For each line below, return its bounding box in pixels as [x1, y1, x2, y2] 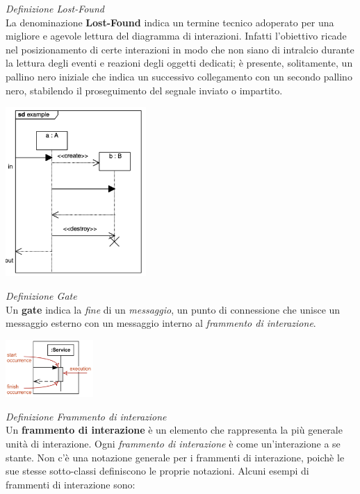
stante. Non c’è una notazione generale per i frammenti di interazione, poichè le [6, 450, 345, 464]
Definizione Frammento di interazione [6, 409, 167, 423]
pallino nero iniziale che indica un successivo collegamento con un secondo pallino [6, 69, 352, 83]
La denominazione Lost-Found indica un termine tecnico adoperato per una [6, 15, 334, 29]
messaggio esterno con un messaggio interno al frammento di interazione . [6, 316, 316, 330]
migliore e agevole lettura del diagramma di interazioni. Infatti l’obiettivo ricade [6, 28, 347, 43]
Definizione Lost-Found [6, 1, 104, 15]
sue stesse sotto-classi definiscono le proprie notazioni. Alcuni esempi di [6, 463, 309, 478]
